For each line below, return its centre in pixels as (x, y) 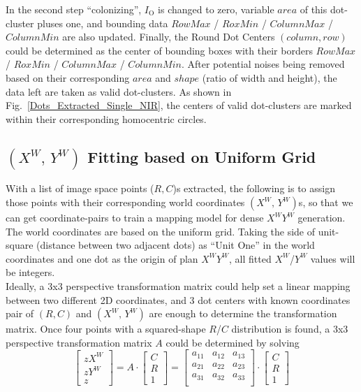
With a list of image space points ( (80, 188)
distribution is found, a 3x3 (290, 329)
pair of (20, 313)
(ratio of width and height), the (270, 77)
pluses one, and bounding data (103, 23)
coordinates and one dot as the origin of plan (102, 258)
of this (314, 9)
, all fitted (250, 258)
